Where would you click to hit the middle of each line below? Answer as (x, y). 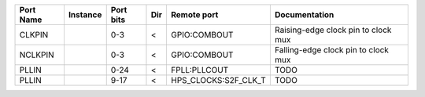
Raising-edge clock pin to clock (333, 30)
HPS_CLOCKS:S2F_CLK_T (218, 80)
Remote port (194, 14)
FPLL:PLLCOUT (200, 70)
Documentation (304, 14)
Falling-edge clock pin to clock (332, 50)
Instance (85, 14)
